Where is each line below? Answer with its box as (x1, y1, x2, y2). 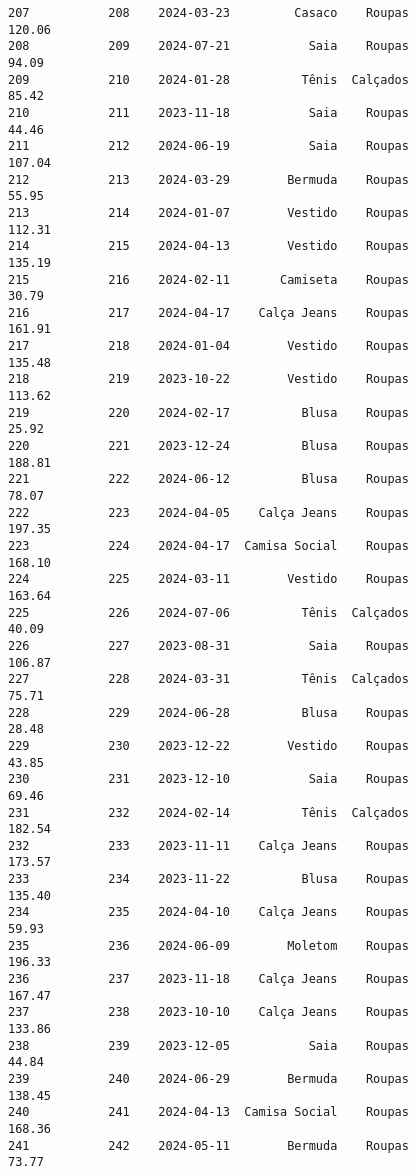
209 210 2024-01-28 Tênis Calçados (8, 72, 409, 87)
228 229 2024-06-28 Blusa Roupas (8, 705, 409, 720)
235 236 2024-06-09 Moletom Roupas (8, 938, 409, 953)
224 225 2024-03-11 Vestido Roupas (8, 572, 409, 587)
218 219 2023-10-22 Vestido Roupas (8, 372, 409, 387)
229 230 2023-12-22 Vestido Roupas (8, 738, 409, 753)
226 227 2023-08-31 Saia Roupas (8, 638, 409, 653)
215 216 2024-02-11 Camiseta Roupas (8, 272, 409, 287)
